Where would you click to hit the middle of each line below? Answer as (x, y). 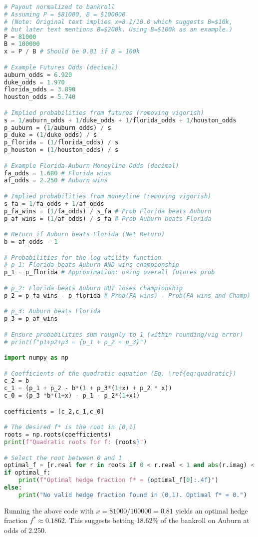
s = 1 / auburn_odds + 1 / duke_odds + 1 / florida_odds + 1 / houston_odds (120, 120)
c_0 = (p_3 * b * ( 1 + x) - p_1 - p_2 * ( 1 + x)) (72, 396)
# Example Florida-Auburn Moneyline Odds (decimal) (92, 166)
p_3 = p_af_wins (31, 319)
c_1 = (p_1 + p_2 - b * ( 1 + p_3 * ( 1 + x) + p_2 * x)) (88, 388)
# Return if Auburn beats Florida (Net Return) (85, 235)
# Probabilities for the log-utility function (83, 258)
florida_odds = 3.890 (40, 90)
